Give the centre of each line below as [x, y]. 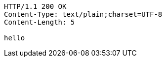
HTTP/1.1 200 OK [35, 6]
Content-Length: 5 [40, 22]
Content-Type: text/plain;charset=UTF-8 [83, 14]
